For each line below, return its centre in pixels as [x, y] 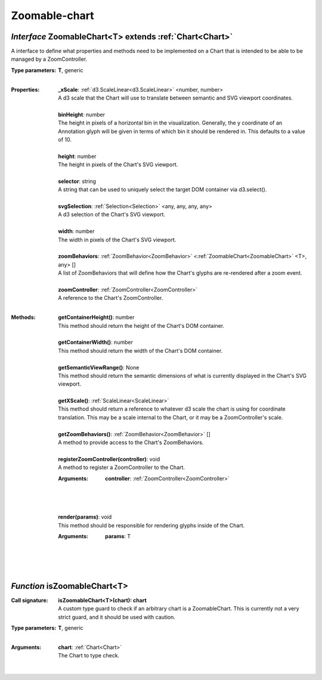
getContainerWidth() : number [96, 342]
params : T [118, 536]
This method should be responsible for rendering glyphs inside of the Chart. [151, 525]
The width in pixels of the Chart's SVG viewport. [117, 240]
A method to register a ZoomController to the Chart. [121, 467]
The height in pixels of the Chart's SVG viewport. [118, 164]
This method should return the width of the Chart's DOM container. [140, 350]
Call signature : [30, 600]
